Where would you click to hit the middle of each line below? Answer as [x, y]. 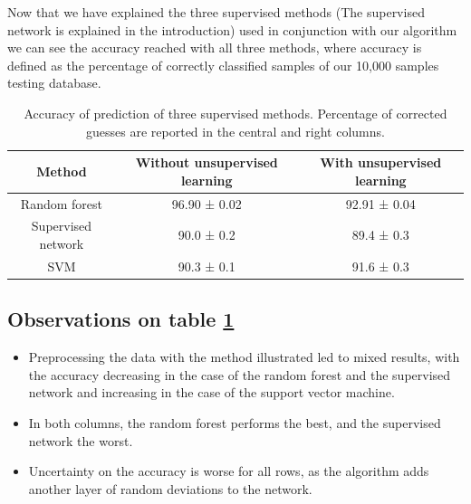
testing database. [54, 83]
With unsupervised [381, 162]
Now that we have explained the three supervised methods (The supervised [216, 12]
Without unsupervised [207, 162]
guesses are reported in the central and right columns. [235, 131]
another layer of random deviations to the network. [170, 488]
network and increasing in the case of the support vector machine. [211, 392]
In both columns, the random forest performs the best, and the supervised [235, 422]
